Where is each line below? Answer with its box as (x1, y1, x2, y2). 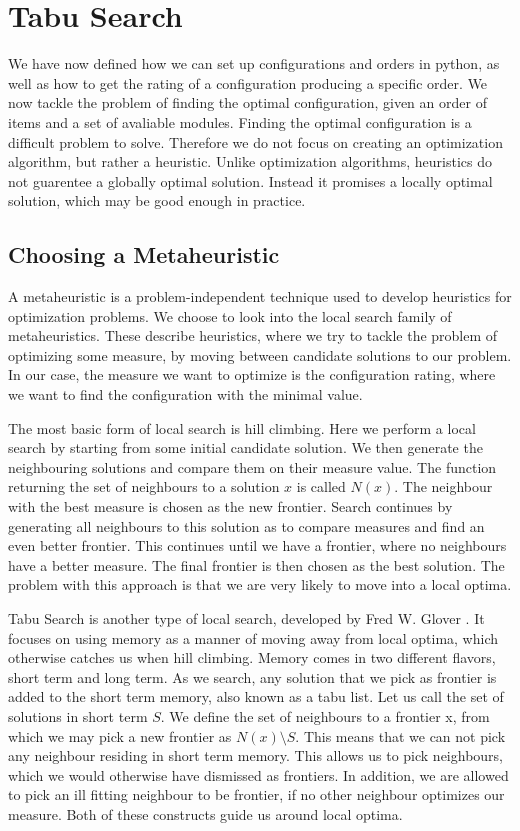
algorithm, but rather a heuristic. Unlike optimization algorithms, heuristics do (8, 151, 492, 172)
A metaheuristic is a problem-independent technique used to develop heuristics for (8, 286, 512, 307)
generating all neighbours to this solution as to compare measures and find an (8, 515, 485, 536)
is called (296, 476, 346, 497)
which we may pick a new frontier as (8, 725, 232, 746)
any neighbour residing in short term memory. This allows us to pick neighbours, (8, 745, 503, 766)
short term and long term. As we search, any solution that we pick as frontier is (8, 666, 497, 687)
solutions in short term (8, 705, 148, 726)
